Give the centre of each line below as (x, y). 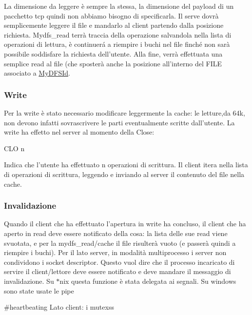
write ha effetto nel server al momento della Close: (79, 132)
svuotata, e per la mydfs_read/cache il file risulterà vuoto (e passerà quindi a (120, 243)
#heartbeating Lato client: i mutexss (59, 307)
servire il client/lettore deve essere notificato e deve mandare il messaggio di (117, 271)
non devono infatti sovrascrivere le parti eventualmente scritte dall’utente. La (119, 122)
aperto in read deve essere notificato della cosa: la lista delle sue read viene (116, 233)
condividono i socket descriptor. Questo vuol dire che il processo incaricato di (119, 262)
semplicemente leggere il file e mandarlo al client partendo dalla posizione (114, 25)
